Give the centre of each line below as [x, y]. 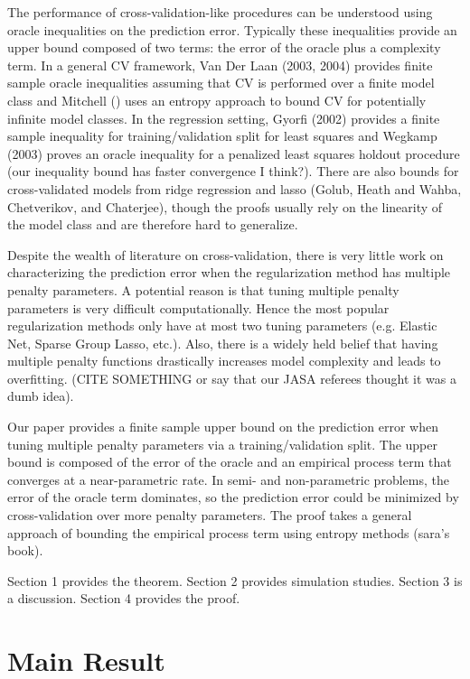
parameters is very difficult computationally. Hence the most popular [198, 307]
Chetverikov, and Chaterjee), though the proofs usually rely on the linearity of [225, 206]
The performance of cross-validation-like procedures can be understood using [220, 12]
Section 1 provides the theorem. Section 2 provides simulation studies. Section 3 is [235, 580]
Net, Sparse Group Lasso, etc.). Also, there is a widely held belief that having [223, 343]
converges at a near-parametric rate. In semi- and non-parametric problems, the [228, 479]
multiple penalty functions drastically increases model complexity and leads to [224, 361]
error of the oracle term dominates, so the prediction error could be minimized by [233, 497]
